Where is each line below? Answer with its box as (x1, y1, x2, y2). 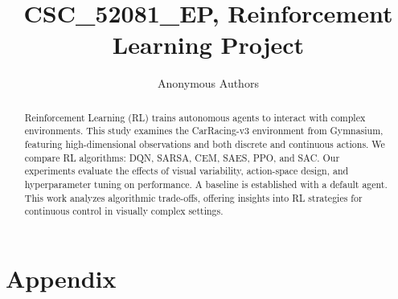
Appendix (6, 261, 117, 294)
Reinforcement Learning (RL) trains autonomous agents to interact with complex (24, 110, 366, 124)
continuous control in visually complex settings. (24, 204, 224, 218)
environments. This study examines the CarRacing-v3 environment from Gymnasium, (24, 124, 384, 137)
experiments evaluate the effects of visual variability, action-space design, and (24, 164, 349, 178)
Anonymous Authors (158, 75, 259, 92)
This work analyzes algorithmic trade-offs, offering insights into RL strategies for (24, 190, 363, 204)
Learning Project (112, 28, 305, 61)
